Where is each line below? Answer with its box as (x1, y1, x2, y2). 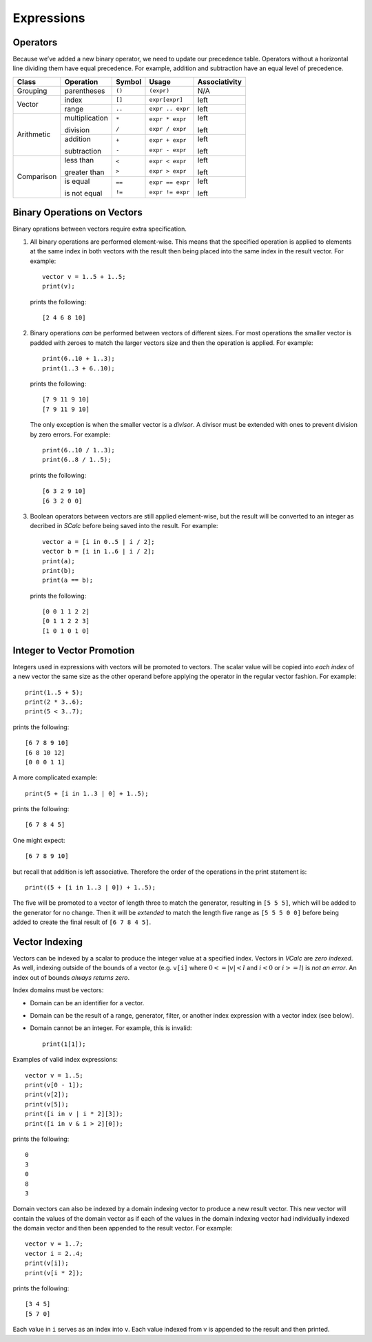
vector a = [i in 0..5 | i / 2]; (42, 538, 155, 545)
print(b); (42, 567, 75, 574)
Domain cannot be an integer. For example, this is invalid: (30, 1024, 192, 1032)
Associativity (197, 76, 242, 86)
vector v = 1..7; (25, 1240, 83, 1248)
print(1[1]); (42, 1040, 86, 1048)
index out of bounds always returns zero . (12, 973, 130, 981)
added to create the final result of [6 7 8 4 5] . (12, 918, 152, 926)
